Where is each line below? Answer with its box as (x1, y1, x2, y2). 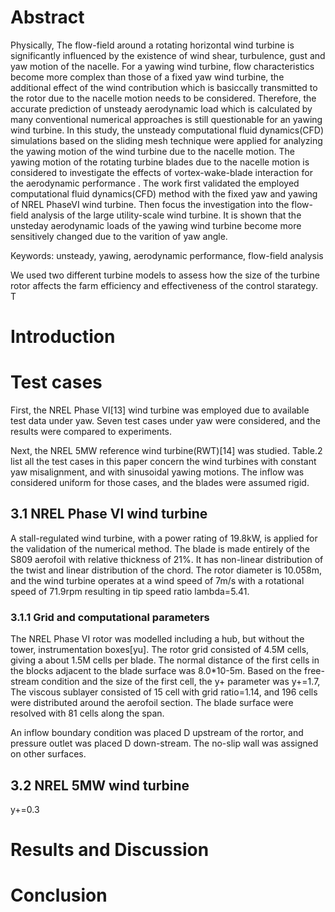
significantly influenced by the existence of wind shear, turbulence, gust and (10, 49, 326, 61)
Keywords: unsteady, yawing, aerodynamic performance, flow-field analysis (10, 249, 324, 261)
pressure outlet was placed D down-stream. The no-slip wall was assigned (10, 737, 319, 750)
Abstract (10, 6, 85, 29)
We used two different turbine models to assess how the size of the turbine (10, 269, 320, 281)
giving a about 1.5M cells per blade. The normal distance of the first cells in (10, 654, 320, 666)
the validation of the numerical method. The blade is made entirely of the (10, 542, 311, 555)
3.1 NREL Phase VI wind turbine (10, 506, 208, 523)
